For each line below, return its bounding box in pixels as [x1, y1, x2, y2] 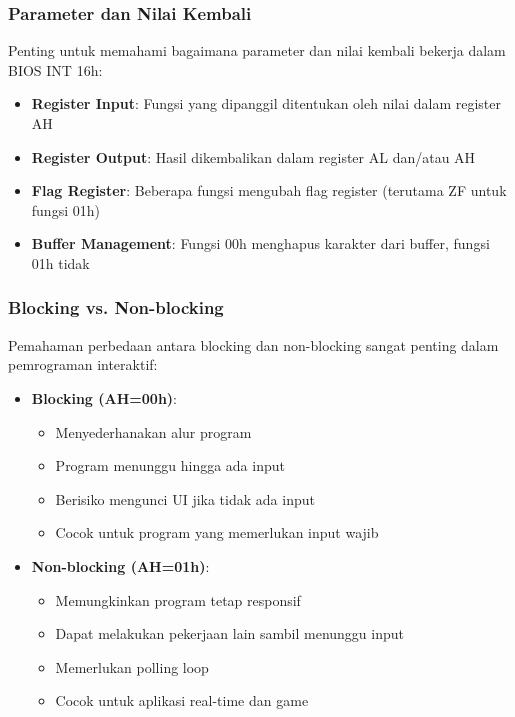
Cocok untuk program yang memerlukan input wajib [55, 522, 379, 543]
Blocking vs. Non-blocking [8, 295, 224, 320]
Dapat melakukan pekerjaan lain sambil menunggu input [55, 623, 405, 644]
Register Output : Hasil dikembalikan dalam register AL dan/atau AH [31, 146, 476, 167]
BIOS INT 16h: [8, 59, 103, 80]
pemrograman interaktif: [8, 354, 158, 375]
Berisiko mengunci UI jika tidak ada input [55, 488, 315, 509]
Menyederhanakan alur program [55, 421, 252, 442]
